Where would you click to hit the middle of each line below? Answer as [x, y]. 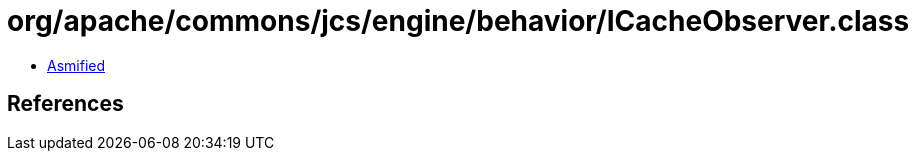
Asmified [76, 65]
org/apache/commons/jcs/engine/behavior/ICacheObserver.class [458, 21]
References [65, 104]
